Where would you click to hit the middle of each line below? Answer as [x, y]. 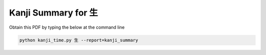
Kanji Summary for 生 [53, 13]
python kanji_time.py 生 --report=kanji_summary [79, 40]
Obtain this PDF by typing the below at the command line [67, 27]
